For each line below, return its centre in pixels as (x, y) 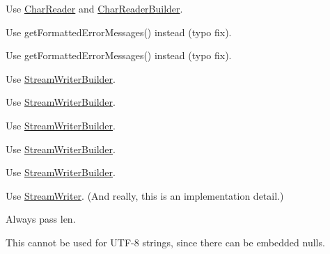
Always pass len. (41, 219)
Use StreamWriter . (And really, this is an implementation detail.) (145, 195)
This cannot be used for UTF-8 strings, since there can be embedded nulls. (165, 242)
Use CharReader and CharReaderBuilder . (94, 8)
